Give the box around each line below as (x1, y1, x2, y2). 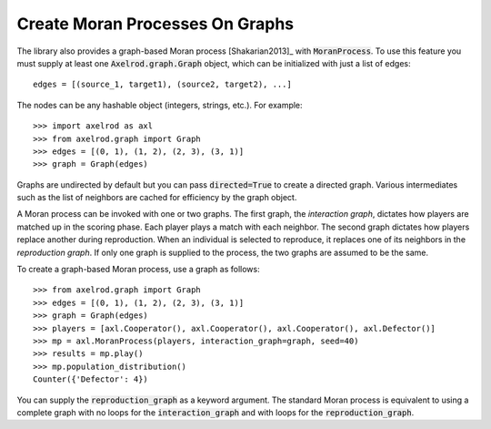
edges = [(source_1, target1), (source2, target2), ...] (33, 79, 293, 90)
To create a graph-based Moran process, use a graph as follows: (16, 264, 260, 275)
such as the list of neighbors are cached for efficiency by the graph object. (16, 192, 297, 203)
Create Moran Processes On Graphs (16, 14, 295, 34)
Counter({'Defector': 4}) (33, 374, 149, 384)
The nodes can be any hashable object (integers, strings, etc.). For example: (16, 99, 304, 110)
